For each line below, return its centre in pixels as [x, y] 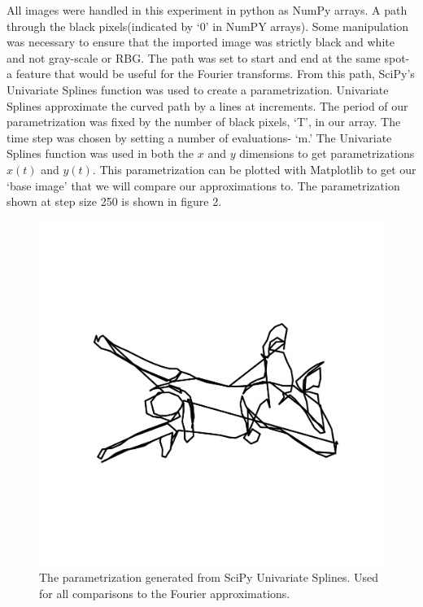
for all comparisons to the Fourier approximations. [165, 593]
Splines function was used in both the [100, 153]
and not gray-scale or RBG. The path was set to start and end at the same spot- [208, 57]
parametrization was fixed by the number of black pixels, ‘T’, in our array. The [204, 122]
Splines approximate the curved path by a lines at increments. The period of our [207, 105]
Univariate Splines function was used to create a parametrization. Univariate [198, 89]
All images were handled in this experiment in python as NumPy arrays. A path [207, 10]
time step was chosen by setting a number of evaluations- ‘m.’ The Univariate [199, 137]
